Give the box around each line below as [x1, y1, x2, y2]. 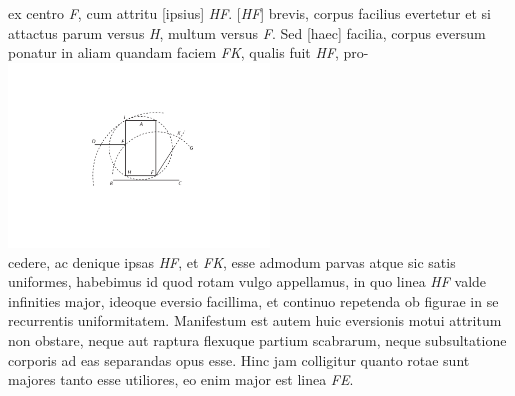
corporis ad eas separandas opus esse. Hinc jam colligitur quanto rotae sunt [8, 349, 470, 370]
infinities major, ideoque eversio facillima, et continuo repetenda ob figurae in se [8, 290, 499, 311]
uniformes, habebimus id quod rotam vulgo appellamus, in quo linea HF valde [8, 271, 487, 292]
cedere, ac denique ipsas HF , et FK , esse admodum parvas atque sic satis [8, 251, 456, 272]
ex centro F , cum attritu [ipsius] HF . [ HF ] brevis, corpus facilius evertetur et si [8, 3, 491, 23]
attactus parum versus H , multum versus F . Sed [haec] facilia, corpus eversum [8, 22, 486, 43]
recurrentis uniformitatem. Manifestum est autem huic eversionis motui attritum [8, 310, 502, 331]
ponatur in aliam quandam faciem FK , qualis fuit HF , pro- [8, 42, 369, 63]
